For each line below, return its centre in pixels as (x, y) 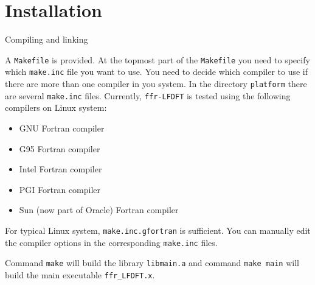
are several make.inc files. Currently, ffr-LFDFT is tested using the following (148, 95)
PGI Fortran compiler (60, 189)
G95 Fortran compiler (60, 148)
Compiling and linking (47, 39)
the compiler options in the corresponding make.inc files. (111, 242)
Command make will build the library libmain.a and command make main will (152, 263)
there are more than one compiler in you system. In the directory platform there (156, 84)
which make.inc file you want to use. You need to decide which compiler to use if (157, 72)
